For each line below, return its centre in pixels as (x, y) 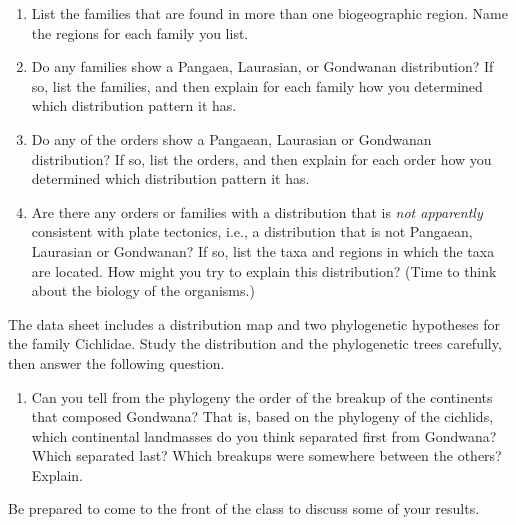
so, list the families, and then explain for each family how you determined (257, 85)
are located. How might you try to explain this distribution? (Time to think (264, 270)
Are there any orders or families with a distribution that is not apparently (257, 211)
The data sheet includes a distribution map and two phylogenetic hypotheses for (254, 323)
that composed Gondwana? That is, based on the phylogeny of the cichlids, (262, 416)
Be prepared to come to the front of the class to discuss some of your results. (244, 508)
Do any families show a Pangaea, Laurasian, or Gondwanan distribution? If (262, 66)
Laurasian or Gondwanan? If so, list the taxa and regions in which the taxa (263, 250)
